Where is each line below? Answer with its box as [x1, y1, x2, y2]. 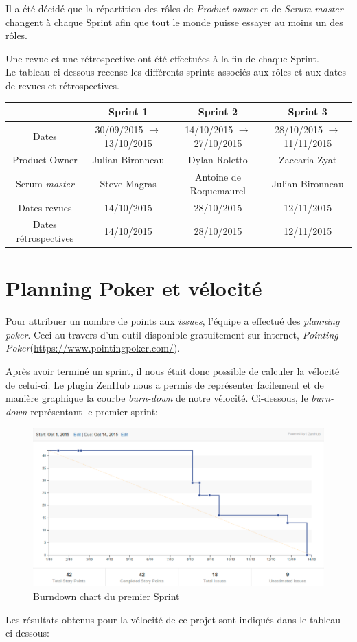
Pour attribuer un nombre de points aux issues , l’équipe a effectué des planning [5, 314, 340, 328]
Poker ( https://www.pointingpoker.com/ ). [5, 341, 181, 355]
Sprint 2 [198, 104, 238, 119]
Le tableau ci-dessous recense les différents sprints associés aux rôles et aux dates [5, 65, 346, 79]
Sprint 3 [288, 104, 327, 119]
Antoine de [194, 170, 241, 184]
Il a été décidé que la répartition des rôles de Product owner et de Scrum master [5, 1, 343, 15]
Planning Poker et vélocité [5, 274, 262, 302]
